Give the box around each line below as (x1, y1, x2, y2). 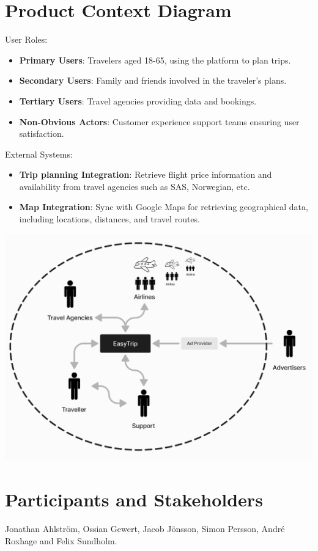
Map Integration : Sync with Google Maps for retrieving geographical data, (19, 200, 308, 213)
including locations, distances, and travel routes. (19, 213, 200, 225)
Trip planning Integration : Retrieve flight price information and (19, 168, 272, 181)
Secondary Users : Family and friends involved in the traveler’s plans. (19, 74, 287, 87)
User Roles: (5, 33, 48, 46)
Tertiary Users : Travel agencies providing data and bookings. (19, 94, 257, 107)
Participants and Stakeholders (5, 487, 263, 512)
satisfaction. (19, 127, 64, 140)
